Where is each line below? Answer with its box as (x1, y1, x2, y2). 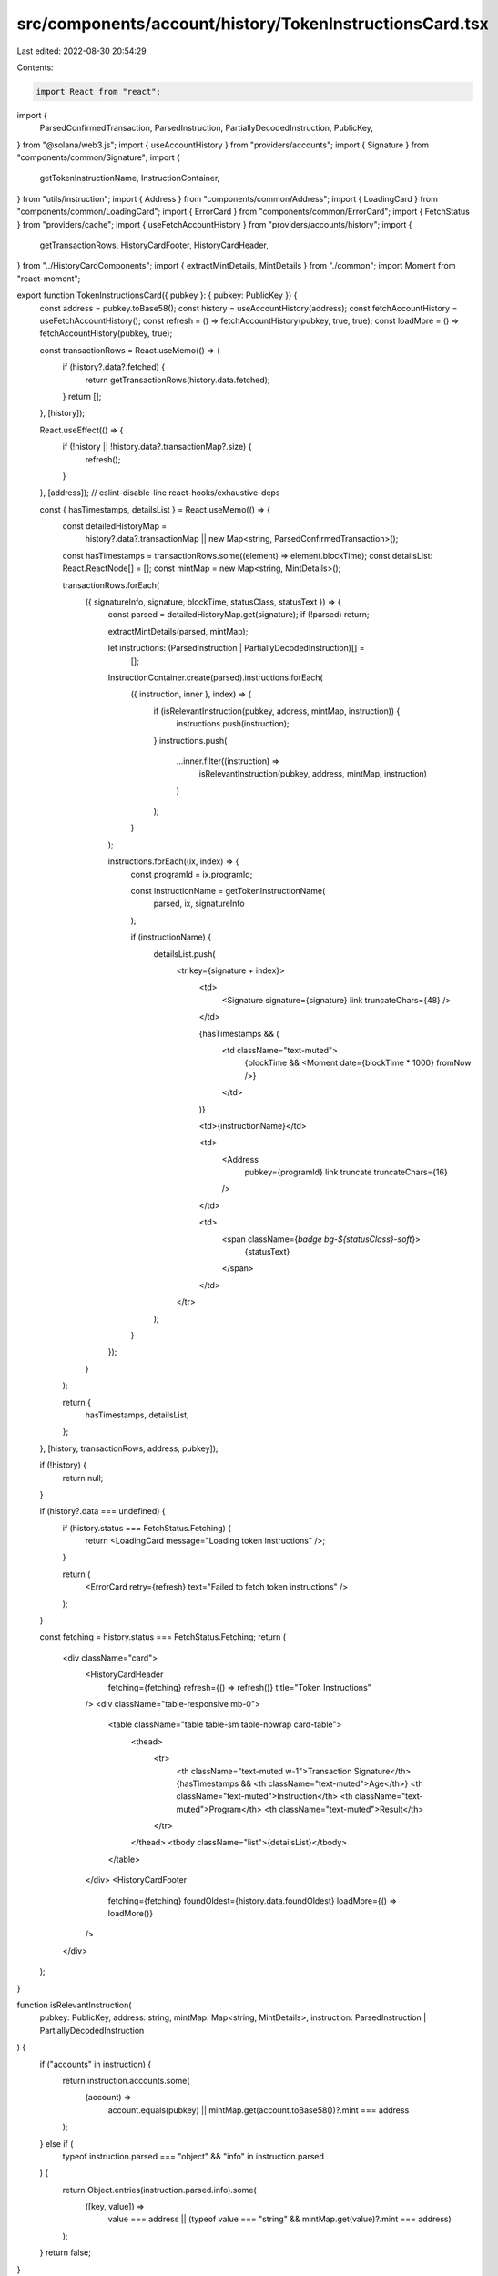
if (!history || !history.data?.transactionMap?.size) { (62, 442, 252, 452)
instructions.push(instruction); (176, 718, 290, 729)
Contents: (16, 62, 54, 73)
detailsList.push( (153, 948, 216, 960)
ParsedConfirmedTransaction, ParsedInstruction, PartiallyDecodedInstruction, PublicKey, (39, 123, 373, 134)
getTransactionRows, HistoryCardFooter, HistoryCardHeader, (39, 239, 269, 250)
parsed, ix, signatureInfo (153, 898, 245, 909)
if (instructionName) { (130, 931, 212, 942)
